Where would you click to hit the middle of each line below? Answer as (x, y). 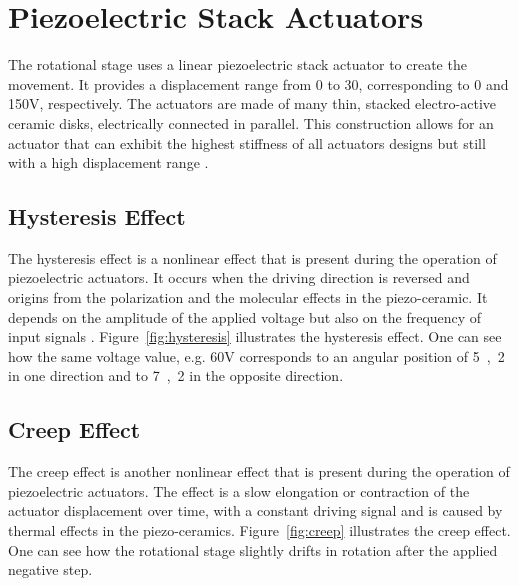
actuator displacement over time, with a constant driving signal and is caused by (255, 510)
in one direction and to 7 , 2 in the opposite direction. (176, 375)
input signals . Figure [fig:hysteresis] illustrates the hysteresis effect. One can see (255, 336)
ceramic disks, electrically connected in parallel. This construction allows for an (251, 122)
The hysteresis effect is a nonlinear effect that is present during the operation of (252, 257)
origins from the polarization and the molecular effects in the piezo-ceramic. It (248, 297)
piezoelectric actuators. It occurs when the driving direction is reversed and (239, 277)
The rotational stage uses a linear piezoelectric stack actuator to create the (237, 64)
